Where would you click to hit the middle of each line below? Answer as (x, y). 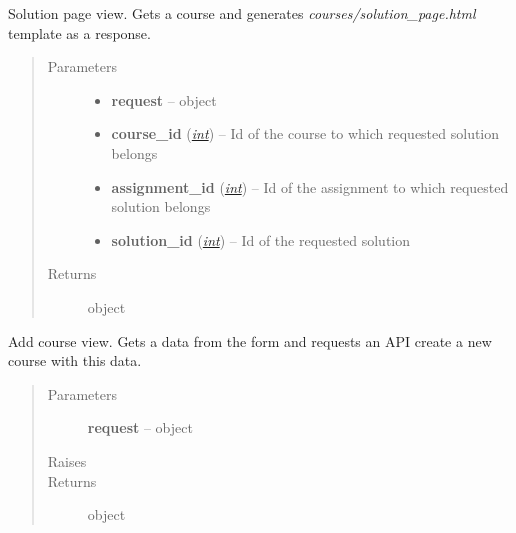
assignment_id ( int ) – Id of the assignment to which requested (310, 186)
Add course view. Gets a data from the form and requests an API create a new (250, 340)
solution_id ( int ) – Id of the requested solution (261, 239)
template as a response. (79, 32)
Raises (67, 460)
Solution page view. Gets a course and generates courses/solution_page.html (242, 13)
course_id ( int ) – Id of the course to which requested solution (305, 133)
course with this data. (75, 360)
